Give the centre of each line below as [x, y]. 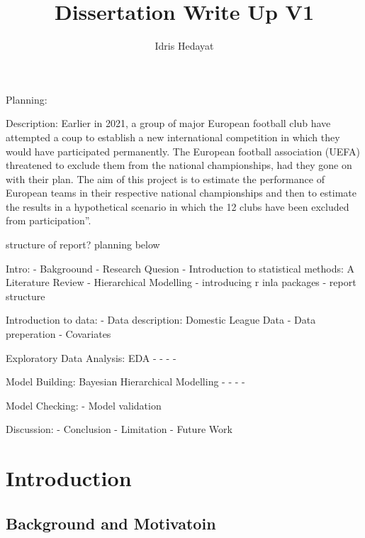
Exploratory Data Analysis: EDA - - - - [91, 357]
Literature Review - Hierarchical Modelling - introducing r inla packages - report [181, 282]
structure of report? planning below [83, 245]
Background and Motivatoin [111, 523]
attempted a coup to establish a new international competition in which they [173, 137]
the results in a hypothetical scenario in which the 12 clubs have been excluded [178, 206]
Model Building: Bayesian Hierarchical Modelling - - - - [125, 381]
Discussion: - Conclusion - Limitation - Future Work [119, 429]
